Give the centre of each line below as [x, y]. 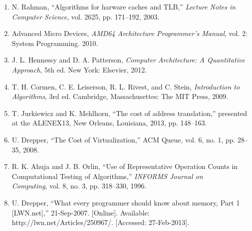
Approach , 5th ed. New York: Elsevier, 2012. [79, 69]
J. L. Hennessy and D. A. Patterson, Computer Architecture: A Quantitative [128, 60]
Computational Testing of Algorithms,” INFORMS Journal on [107, 176]
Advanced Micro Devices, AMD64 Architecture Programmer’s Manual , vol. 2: [129, 33]
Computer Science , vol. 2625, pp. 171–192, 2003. [86, 16]
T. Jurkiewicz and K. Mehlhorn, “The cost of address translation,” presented [129, 113]
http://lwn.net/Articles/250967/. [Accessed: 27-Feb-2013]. [100, 222]
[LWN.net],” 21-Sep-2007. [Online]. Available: [81, 212]
